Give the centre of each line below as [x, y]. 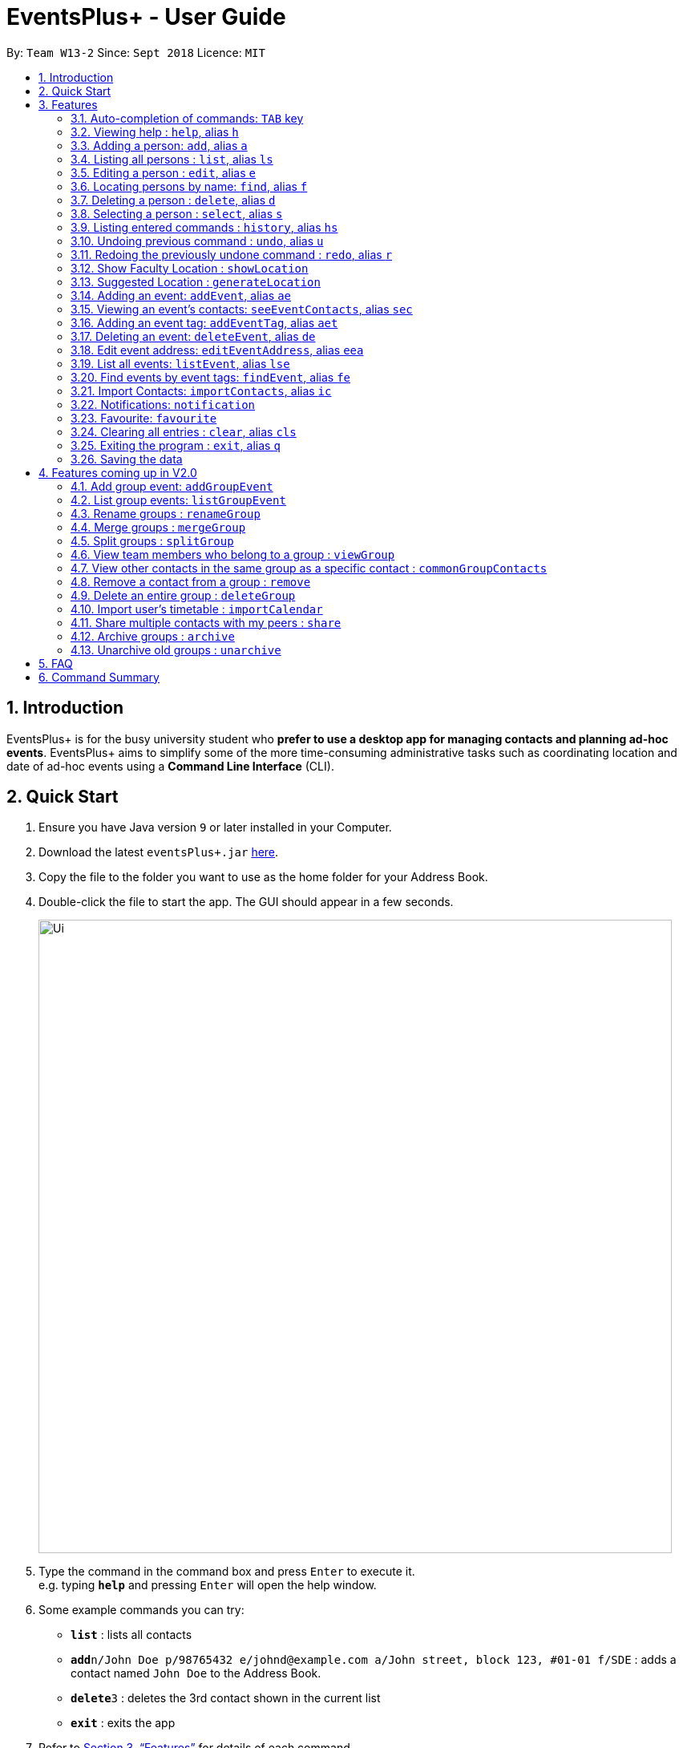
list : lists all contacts [131, 1635]
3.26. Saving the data [127, 459]
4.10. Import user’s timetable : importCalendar [197, 609]
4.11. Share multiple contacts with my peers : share [206, 622]
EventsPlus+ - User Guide [146, 17]
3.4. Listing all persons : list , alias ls [172, 159]
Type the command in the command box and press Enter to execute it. [227, 1572]
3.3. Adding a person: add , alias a [159, 145]
